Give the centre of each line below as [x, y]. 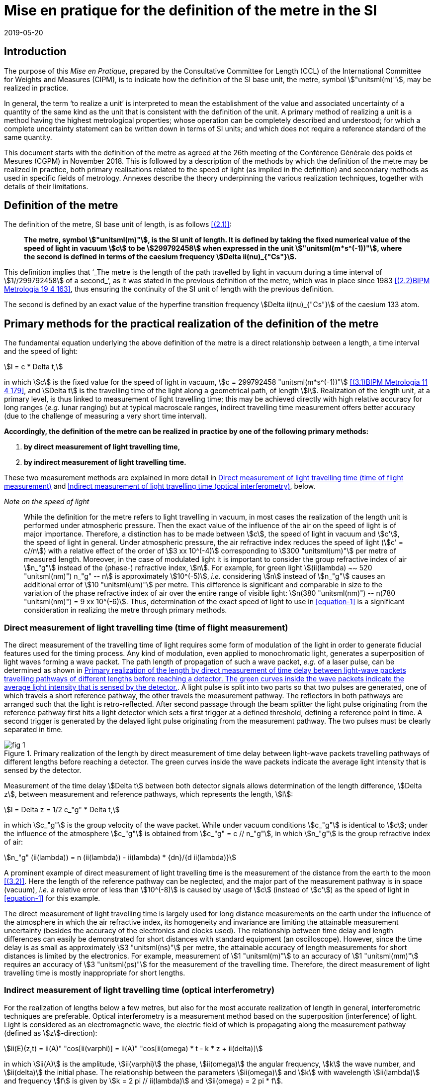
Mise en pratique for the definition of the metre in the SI [191, 10]
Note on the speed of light [47, 502]
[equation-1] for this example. [52, 898]
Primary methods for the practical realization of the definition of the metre [191, 324]
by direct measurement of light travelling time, [102, 447]
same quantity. [28, 137]
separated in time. [34, 730]
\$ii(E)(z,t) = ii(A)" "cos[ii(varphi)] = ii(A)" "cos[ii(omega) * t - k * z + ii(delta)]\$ [133, 1048]
